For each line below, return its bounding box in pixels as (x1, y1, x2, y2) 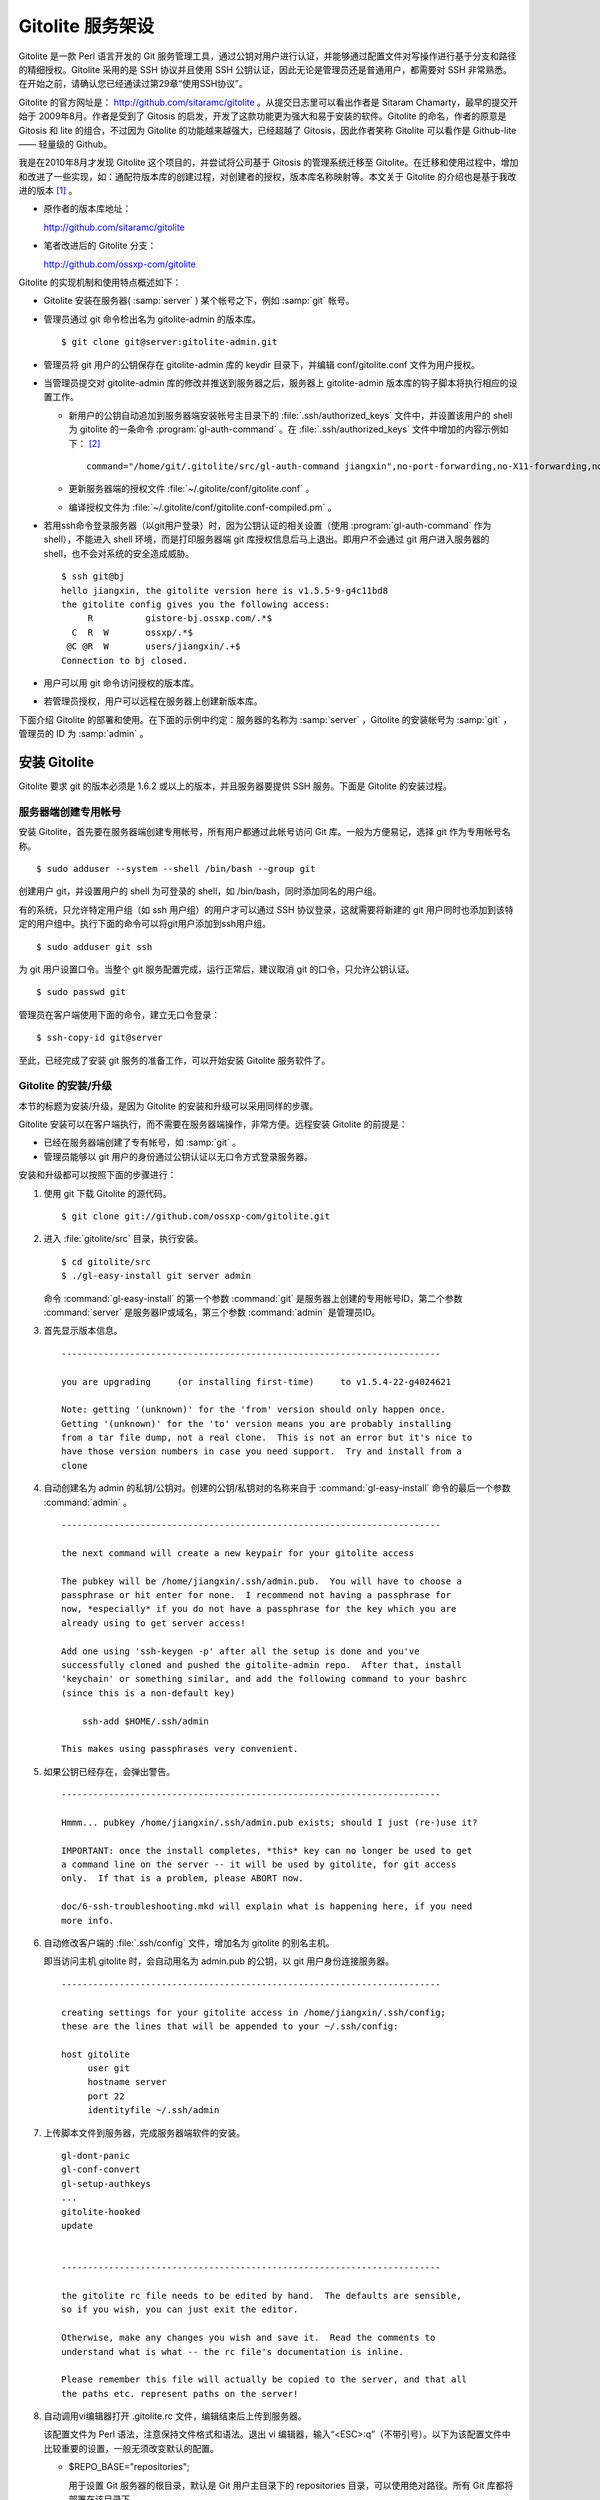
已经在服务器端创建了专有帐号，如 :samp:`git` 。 (43, 1136, 242, 1149)
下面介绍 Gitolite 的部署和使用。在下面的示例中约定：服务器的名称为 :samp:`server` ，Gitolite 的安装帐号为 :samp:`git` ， (18, 713, 512, 725)
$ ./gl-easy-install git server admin (61, 1270, 252, 1282)
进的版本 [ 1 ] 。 (18, 185, 78, 197)
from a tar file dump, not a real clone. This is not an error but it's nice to (61, 1432, 473, 1444)
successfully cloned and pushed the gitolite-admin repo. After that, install (61, 1659, 462, 1670)
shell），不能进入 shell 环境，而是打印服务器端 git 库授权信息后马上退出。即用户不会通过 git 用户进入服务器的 (43, 533, 490, 545)
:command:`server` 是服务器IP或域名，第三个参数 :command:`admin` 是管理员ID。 (43, 1306, 381, 1318)
